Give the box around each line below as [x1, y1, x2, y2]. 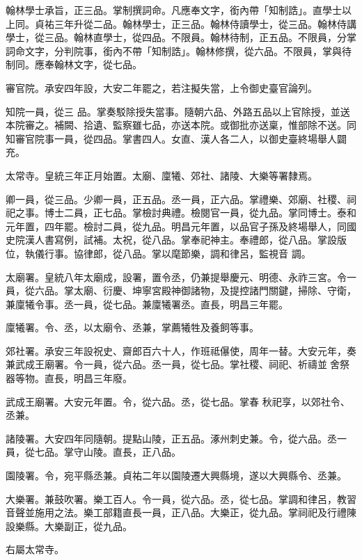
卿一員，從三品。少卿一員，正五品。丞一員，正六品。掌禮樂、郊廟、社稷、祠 [6, 191, 356, 206]
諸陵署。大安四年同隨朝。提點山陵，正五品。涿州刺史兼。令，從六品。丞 [6, 431, 337, 445]
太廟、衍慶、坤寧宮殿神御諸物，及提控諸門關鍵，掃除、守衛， [73, 283, 356, 298]
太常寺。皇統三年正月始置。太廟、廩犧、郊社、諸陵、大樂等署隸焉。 [6, 168, 317, 182]
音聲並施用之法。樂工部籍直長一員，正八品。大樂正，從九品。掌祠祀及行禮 [6, 505, 347, 520]
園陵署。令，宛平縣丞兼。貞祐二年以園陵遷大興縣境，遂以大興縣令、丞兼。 [6, 468, 347, 483]
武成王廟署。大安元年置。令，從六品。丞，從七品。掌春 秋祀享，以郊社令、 [6, 394, 350, 408]
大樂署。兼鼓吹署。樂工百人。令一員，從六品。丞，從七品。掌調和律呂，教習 [6, 491, 356, 506]
